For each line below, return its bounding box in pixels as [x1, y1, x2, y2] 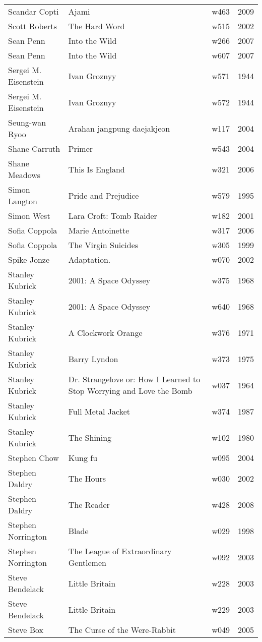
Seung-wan [8, 116, 46, 128]
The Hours [68, 472, 106, 484]
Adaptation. [68, 254, 111, 265]
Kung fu [68, 452, 98, 463]
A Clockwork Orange [68, 326, 143, 338]
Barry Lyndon [68, 353, 118, 365]
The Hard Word [68, 20, 125, 32]
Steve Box [8, 624, 43, 635]
